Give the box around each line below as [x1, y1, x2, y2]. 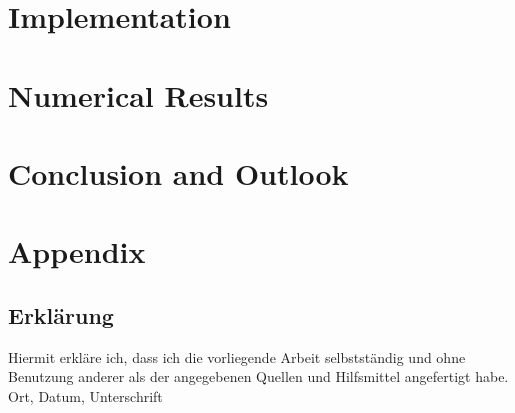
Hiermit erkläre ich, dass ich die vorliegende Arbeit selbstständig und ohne [8, 346, 466, 367]
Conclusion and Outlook [8, 152, 349, 193]
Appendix [8, 231, 146, 272]
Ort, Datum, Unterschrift [8, 385, 163, 406]
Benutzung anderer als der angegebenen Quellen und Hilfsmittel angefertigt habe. [8, 366, 509, 387]
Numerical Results [8, 74, 269, 115]
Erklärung [8, 299, 114, 330]
